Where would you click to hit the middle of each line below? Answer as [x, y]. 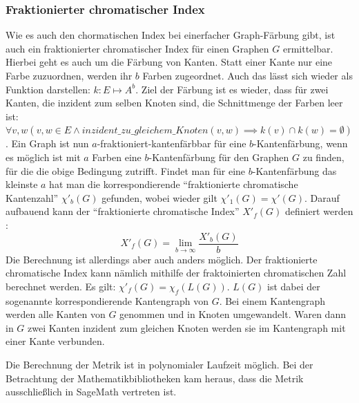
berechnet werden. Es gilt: [61, 286]
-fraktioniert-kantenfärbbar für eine [172, 143]
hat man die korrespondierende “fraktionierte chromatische [174, 184]
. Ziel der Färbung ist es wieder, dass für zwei [232, 89]
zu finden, [323, 157]
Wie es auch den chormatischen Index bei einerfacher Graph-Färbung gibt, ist [171, 35]
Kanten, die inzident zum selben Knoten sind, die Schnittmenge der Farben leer [174, 103]
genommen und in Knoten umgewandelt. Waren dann [233, 314]
